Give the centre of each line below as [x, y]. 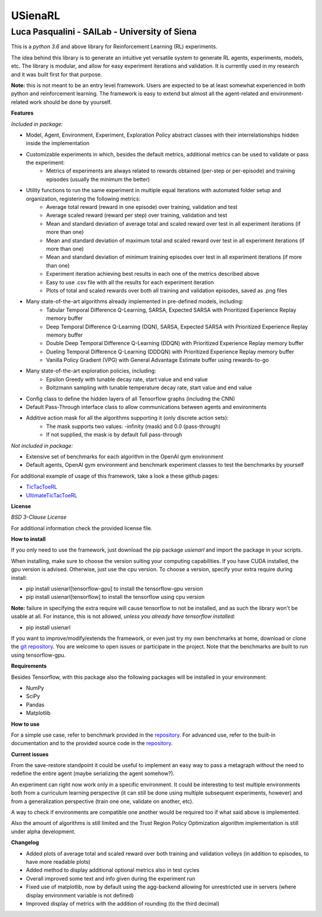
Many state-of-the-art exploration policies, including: [91, 371]
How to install [28, 539]
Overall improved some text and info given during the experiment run [111, 878]
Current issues [30, 754]
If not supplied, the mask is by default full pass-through [114, 435]
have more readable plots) [58, 861]
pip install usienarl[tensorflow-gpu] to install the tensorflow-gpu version [114, 589]
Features [22, 113]
